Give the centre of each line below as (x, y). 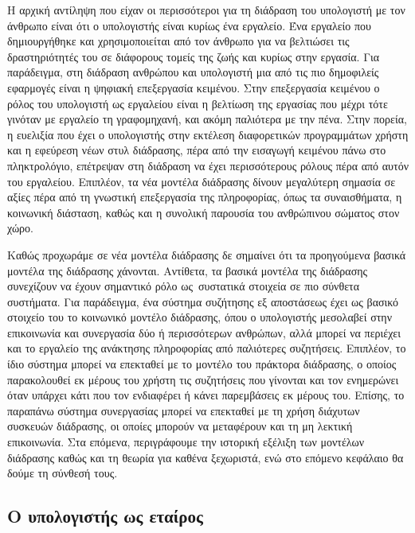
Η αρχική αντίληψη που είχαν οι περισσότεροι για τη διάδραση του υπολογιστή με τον (206, 10)
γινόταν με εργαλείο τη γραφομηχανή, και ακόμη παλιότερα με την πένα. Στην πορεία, (207, 119)
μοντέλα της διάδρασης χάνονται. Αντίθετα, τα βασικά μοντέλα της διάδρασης (188, 270)
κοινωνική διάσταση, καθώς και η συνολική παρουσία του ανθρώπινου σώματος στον (204, 212)
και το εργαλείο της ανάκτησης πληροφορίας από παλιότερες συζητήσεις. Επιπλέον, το (207, 348)
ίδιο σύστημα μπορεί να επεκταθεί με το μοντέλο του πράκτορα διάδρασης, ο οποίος (202, 364)
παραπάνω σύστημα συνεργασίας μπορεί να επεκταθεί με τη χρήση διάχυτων (184, 410)
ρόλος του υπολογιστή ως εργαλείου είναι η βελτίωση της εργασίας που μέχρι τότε (198, 103)
